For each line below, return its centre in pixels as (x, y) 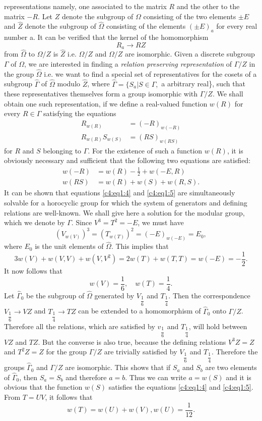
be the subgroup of (55, 295)
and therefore (86, 377)
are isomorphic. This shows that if (118, 367)
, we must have (161, 222)
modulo (69, 84)
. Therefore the (235, 352)
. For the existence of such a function (145, 150)
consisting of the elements (146, 26)
